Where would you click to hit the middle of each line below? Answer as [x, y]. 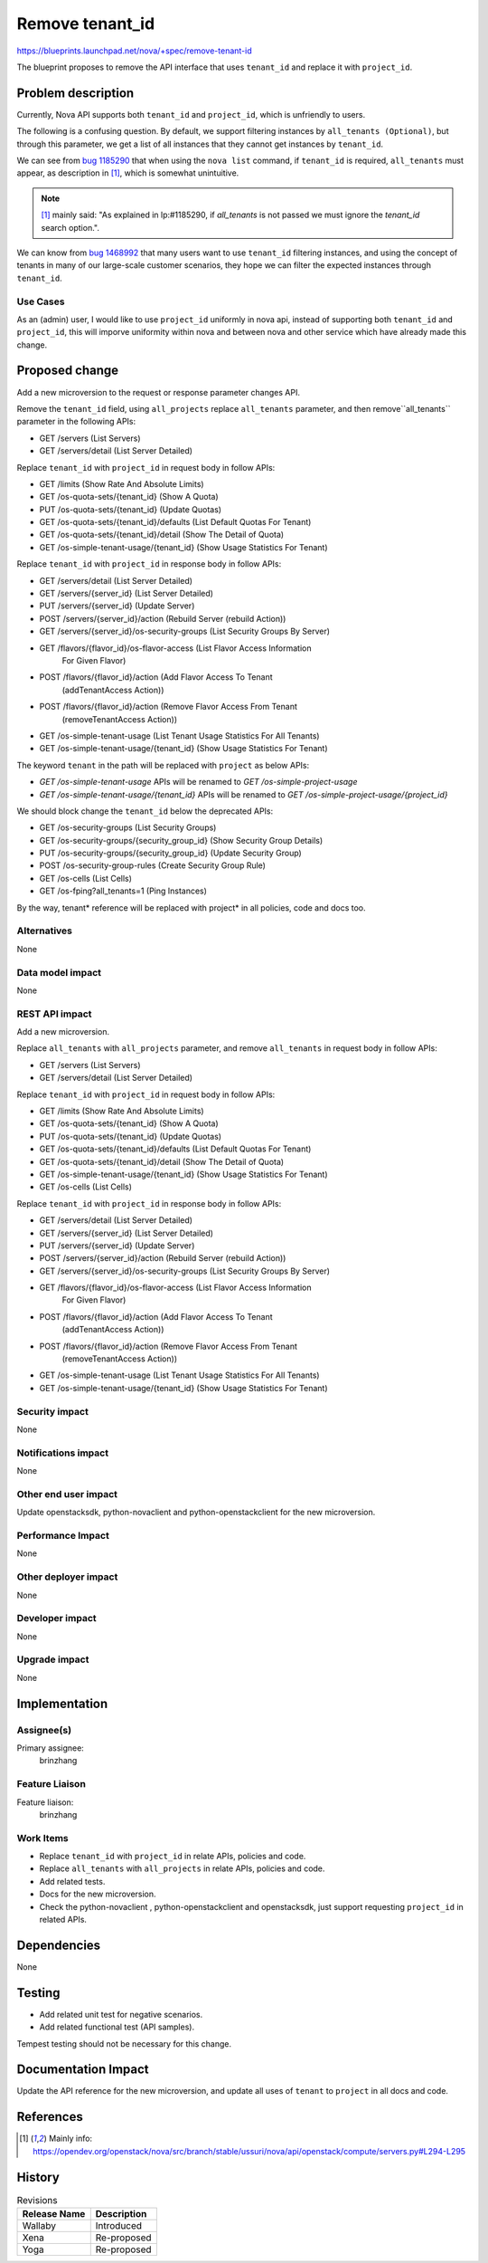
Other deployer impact [67, 1577]
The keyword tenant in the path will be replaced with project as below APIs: [163, 765]
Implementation [62, 1703]
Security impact [53, 1411]
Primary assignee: [51, 1748]
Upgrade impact [53, 1659]
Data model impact [59, 972]
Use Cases [41, 301]
